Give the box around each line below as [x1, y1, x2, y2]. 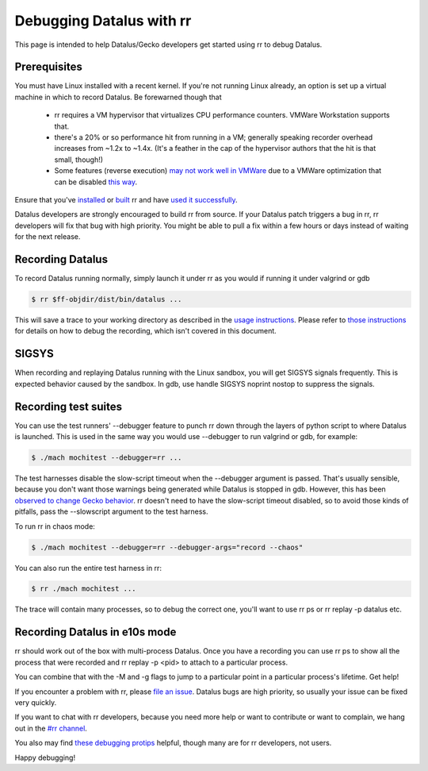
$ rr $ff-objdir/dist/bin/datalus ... [31, 295, 182, 304]
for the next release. [14, 232, 81, 241]
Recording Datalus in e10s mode [14, 626, 177, 639]
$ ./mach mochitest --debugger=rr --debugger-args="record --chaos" [31, 542, 304, 552]
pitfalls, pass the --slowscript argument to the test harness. [14, 507, 209, 516]
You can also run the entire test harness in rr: [14, 563, 162, 572]
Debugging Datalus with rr [14, 12, 192, 29]
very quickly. [14, 697, 57, 707]
